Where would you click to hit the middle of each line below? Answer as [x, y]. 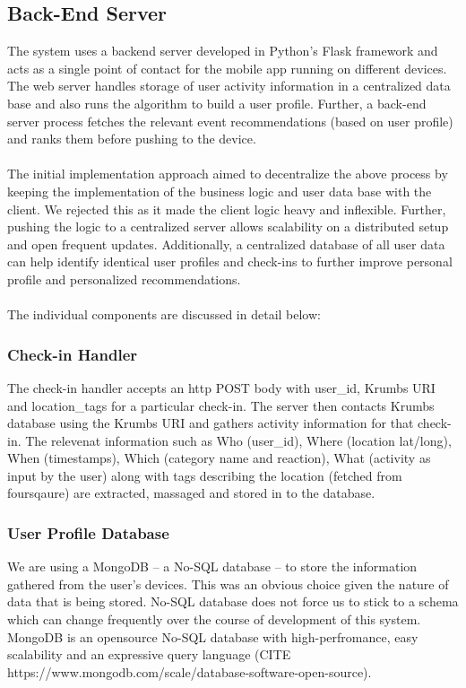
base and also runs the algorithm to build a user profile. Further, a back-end [217, 103]
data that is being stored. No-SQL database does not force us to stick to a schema [233, 601]
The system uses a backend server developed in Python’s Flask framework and [223, 51]
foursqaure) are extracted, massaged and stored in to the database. [191, 493]
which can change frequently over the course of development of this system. [214, 619]
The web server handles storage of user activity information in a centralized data [229, 86]
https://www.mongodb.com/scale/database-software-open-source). [190, 671]
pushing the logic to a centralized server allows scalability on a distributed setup [228, 226]
